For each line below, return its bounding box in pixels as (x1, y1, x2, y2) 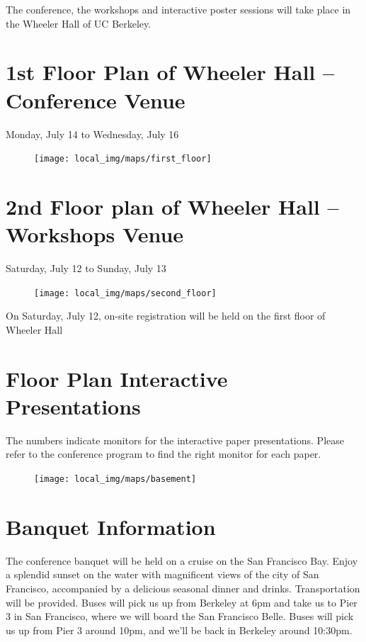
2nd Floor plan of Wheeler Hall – (6, 191, 339, 220)
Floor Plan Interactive (6, 364, 228, 393)
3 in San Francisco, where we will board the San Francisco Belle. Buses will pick (6, 609, 354, 624)
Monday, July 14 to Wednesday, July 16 (6, 126, 179, 141)
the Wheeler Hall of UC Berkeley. (6, 16, 151, 30)
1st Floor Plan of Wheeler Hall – (6, 57, 335, 86)
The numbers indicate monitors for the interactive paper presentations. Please (6, 432, 344, 447)
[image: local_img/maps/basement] (34, 474, 197, 484)
